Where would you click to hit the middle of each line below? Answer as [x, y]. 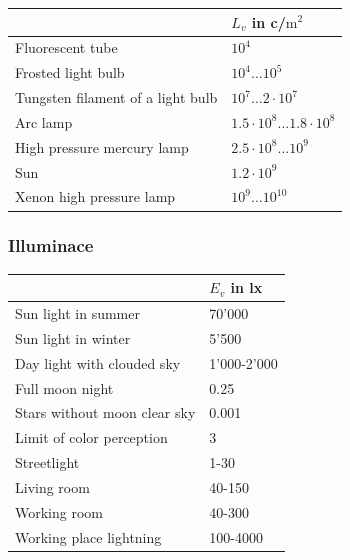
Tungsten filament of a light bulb [116, 97]
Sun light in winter [73, 337]
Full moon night [64, 387]
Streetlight [47, 462]
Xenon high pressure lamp [95, 196]
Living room [52, 486]
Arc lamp [44, 121]
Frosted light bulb [70, 72]
